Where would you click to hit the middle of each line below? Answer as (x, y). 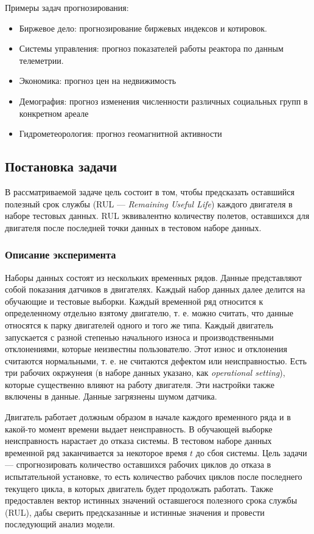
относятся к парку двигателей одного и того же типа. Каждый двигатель (139, 324)
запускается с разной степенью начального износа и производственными (139, 337)
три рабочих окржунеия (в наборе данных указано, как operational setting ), (145, 373)
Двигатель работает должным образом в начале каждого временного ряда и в (148, 417)
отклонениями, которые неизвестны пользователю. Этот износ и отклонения (146, 349)
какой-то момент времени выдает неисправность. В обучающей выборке (139, 428)
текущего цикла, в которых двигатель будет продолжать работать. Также (139, 488)
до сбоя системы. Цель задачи (251, 452)
